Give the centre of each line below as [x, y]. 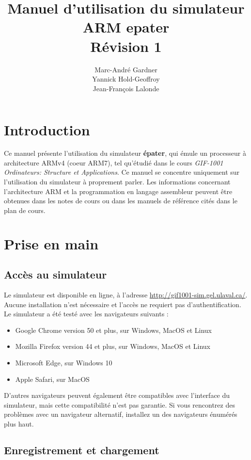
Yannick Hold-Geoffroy [126, 79]
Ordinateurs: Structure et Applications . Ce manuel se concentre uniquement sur [122, 172]
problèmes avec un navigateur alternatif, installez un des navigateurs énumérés [121, 414]
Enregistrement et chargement [82, 450]
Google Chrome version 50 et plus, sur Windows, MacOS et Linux [113, 330]
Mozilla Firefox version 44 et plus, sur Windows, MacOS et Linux [113, 346]
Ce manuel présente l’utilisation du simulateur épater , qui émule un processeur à [125, 153]
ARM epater [126, 27]
